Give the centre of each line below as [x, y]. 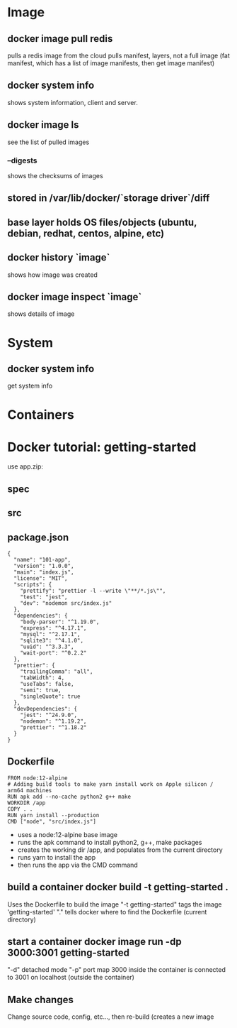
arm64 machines [30, 790]
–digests [22, 160]
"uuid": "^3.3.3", [47, 647]
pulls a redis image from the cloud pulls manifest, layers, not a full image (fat [118, 55]
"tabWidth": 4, [42, 678]
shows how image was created [52, 275]
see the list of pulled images [48, 142]
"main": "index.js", [44, 572]
